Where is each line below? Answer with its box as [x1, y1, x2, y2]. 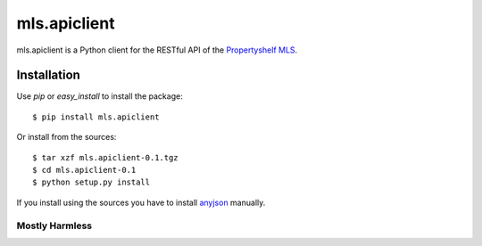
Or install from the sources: [16, 132, 117, 143]
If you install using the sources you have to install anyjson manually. [16, 197, 266, 208]
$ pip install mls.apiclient [32, 111, 160, 122]
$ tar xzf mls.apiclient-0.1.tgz [32, 152, 179, 162]
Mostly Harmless [16, 219, 93, 232]
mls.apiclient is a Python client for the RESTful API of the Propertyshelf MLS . [16, 45, 298, 55]
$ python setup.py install [32, 177, 151, 187]
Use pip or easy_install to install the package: [16, 91, 183, 102]
